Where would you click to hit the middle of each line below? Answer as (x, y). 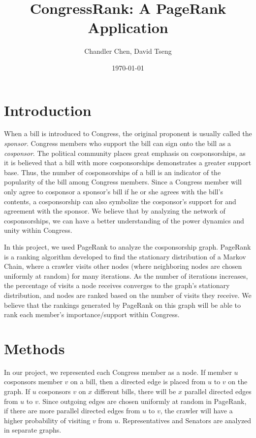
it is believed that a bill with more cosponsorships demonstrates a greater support (128, 163)
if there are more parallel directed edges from (72, 411)
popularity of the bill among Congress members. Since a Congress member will (123, 182)
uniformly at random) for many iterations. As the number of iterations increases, (126, 275)
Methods (34, 348)
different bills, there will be (135, 391)
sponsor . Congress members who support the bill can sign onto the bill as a (118, 143)
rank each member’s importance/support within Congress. (92, 314)
